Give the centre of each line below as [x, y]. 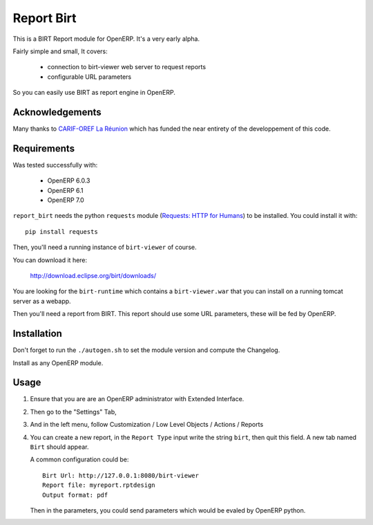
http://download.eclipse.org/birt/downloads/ [93, 276]
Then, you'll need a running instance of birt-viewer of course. [105, 247]
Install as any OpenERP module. [58, 362]
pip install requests [61, 231]
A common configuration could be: [79, 459]
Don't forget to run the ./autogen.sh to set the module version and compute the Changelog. [146, 350]
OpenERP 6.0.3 [69, 181]
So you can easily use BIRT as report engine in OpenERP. [94, 93]
